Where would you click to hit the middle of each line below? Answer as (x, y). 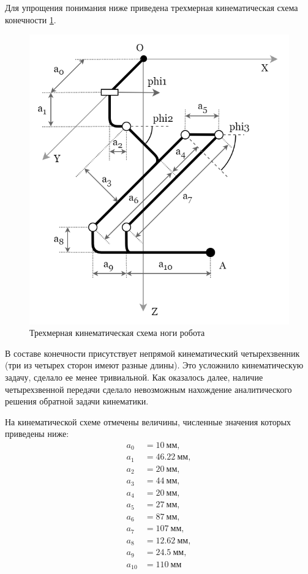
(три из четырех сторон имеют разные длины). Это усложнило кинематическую (154, 365)
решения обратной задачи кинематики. (77, 401)
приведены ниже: (37, 434)
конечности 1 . (31, 19)
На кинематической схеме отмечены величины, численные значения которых (148, 421)
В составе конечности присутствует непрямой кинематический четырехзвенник (152, 353)
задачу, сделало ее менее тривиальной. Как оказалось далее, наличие (134, 377)
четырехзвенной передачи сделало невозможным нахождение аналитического (148, 389)
